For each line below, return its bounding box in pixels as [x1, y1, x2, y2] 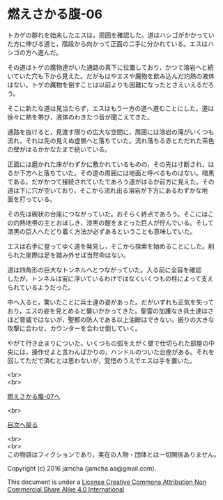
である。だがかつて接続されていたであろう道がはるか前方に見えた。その [7, 177, 215, 186]
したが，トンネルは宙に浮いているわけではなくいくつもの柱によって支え [7, 274, 214, 283]
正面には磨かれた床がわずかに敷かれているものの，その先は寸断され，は [7, 160, 215, 168]
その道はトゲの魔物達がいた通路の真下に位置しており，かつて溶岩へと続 [7, 63, 214, 71]
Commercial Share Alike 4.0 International [7, 485, 125, 493]
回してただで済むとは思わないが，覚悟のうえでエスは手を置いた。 [7, 356, 197, 365]
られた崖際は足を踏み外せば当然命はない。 [7, 251, 130, 259]
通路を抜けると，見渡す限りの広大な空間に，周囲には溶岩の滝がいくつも [7, 127, 215, 136]
